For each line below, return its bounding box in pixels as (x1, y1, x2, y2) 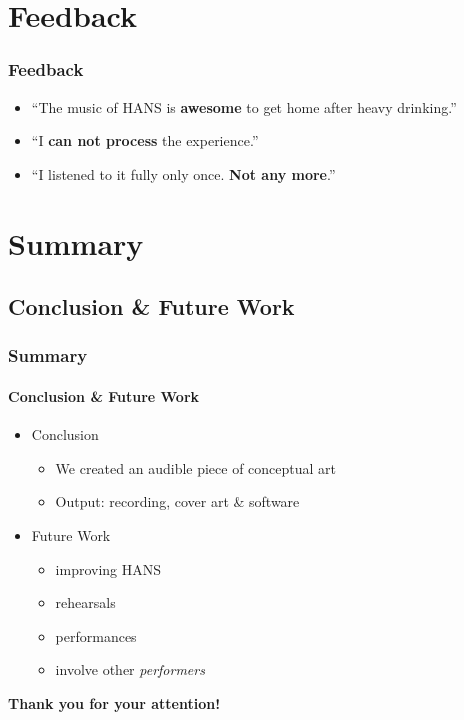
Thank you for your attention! (8, 692, 221, 713)
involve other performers (55, 659, 205, 680)
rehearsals (55, 592, 116, 613)
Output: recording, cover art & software (55, 491, 300, 512)
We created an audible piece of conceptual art (55, 457, 337, 478)
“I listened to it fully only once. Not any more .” (31, 163, 336, 184)
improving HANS (55, 558, 162, 579)
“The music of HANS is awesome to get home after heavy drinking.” (31, 96, 457, 117)
